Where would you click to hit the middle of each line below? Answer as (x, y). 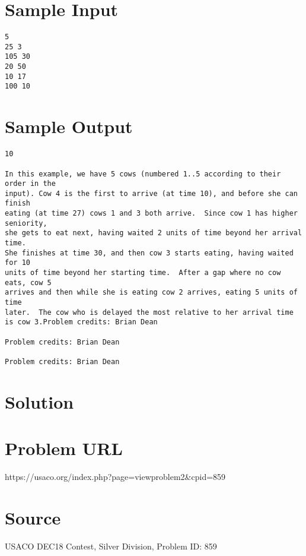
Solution (39, 401)
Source (33, 517)
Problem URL (64, 448)
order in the (30, 184)
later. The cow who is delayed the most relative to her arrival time (149, 312)
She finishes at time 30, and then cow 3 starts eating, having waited (149, 253)
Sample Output (69, 126)
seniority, (26, 223)
